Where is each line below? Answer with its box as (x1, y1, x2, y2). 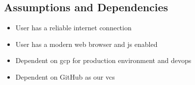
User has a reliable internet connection (15, 22, 132, 33)
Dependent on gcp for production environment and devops (15, 55, 192, 65)
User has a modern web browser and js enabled (15, 39, 158, 49)
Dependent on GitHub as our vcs (15, 71, 115, 82)
